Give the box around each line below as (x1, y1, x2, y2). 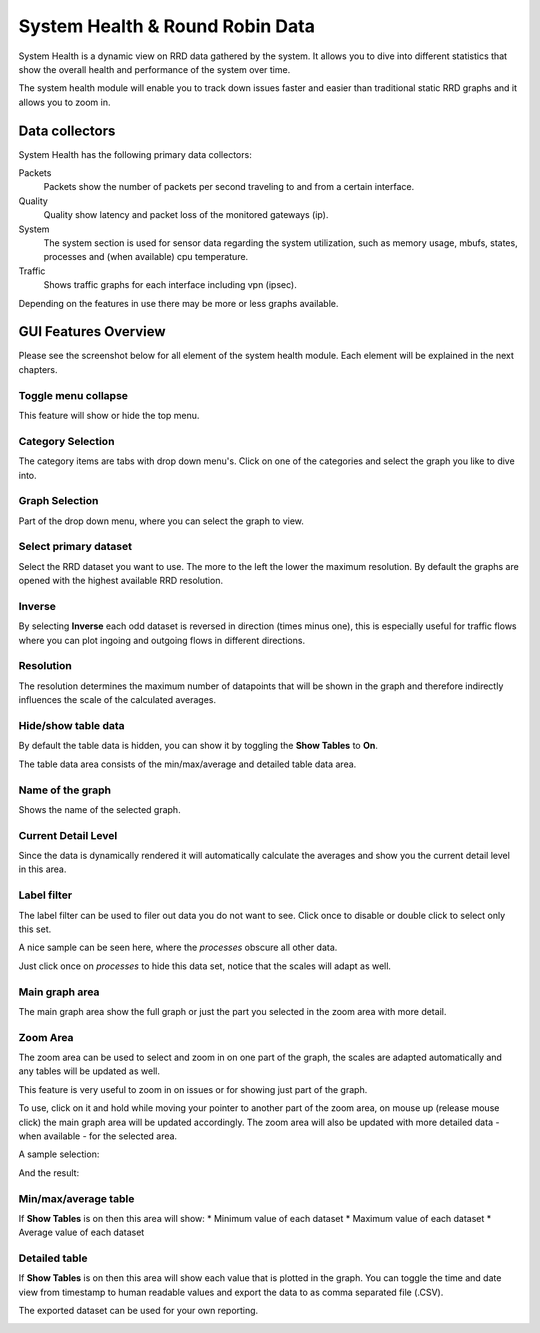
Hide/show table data (18, 719, 125, 732)
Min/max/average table (18, 1191, 135, 1205)
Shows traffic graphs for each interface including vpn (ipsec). (43, 279, 297, 291)
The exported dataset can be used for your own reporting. (18, 1305, 259, 1317)
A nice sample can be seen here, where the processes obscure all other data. (18, 941, 338, 954)
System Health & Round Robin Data (18, 15, 315, 37)
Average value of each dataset (18, 1226, 145, 1239)
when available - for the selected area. (18, 1130, 178, 1142)
